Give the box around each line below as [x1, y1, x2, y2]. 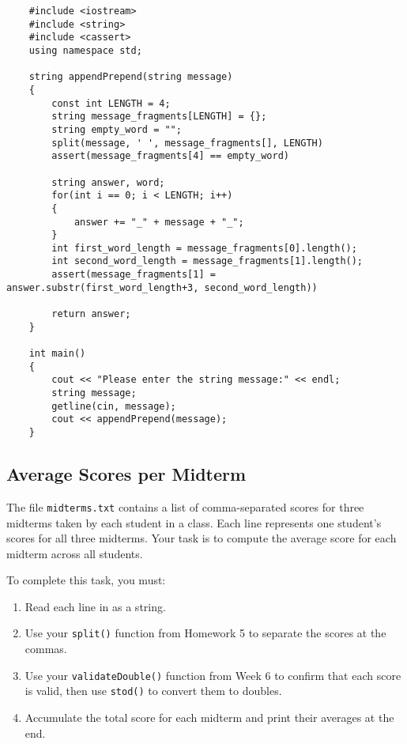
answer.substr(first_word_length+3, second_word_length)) [6, 281, 318, 293]
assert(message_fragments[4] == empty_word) [51, 150, 289, 162]
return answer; [51, 308, 131, 320]
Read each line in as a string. [24, 598, 166, 614]
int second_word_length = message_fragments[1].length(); [51, 255, 364, 267]
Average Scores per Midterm [6, 462, 247, 486]
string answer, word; [51, 176, 165, 188]
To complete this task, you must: [6, 572, 166, 588]
